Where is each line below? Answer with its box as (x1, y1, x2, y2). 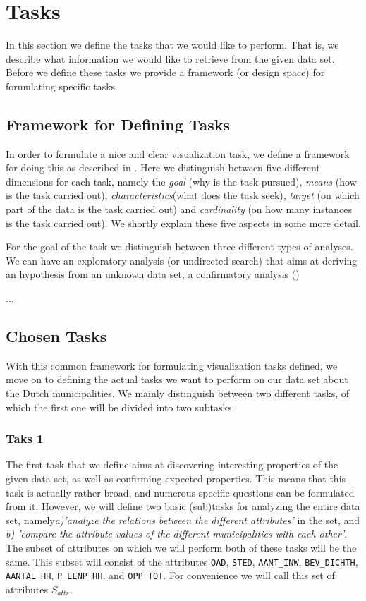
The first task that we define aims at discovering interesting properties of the (6, 457, 338, 472)
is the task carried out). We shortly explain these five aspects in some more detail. (6, 215, 361, 230)
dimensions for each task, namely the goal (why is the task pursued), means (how (6, 174, 357, 188)
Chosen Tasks (6, 325, 107, 347)
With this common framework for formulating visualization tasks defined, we (6, 358, 338, 372)
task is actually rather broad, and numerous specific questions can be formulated (6, 485, 355, 499)
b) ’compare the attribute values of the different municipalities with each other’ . (6, 526, 348, 541)
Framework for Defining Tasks (6, 113, 231, 135)
